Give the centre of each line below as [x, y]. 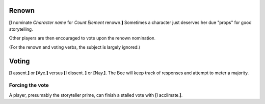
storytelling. [21, 29]
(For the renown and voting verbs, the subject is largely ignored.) [75, 47]
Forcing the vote [29, 85]
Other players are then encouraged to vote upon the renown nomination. [82, 38]
